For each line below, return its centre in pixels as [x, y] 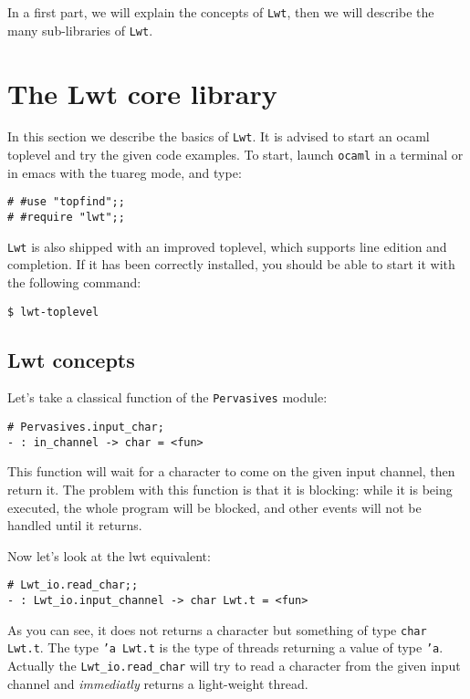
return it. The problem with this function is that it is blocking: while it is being [230, 489]
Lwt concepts [71, 359]
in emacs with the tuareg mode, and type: [125, 172]
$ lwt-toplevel [53, 312]
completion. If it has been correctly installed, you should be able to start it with [231, 264]
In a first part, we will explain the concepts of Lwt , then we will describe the [221, 12]
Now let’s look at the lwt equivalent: [109, 555]
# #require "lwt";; [66, 217]
